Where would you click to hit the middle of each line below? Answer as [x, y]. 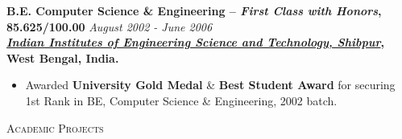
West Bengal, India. [63, 57]
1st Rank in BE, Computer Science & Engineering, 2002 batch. [181, 100]
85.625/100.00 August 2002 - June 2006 [110, 26]
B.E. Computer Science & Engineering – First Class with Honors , [194, 10]
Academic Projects [55, 127]
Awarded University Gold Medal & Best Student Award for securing [210, 85]
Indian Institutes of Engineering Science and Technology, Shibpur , [195, 42]
